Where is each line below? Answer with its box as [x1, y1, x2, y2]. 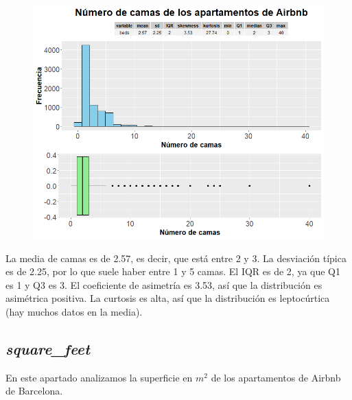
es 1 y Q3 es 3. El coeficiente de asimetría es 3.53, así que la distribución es [5, 277, 322, 292]
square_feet [5, 338, 91, 359]
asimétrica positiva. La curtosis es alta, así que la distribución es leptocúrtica [5, 291, 330, 305]
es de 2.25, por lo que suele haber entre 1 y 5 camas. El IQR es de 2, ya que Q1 [5, 264, 341, 279]
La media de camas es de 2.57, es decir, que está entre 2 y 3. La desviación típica [5, 250, 347, 265]
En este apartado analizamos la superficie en [5, 370, 193, 384]
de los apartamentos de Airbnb [211, 370, 341, 384]
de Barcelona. [5, 384, 63, 398]
